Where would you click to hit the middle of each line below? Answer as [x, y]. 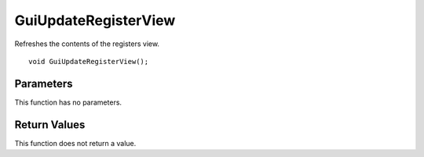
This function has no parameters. [68, 102]
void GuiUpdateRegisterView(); [89, 61]
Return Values [50, 125]
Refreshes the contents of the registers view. [87, 44]
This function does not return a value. [75, 143]
